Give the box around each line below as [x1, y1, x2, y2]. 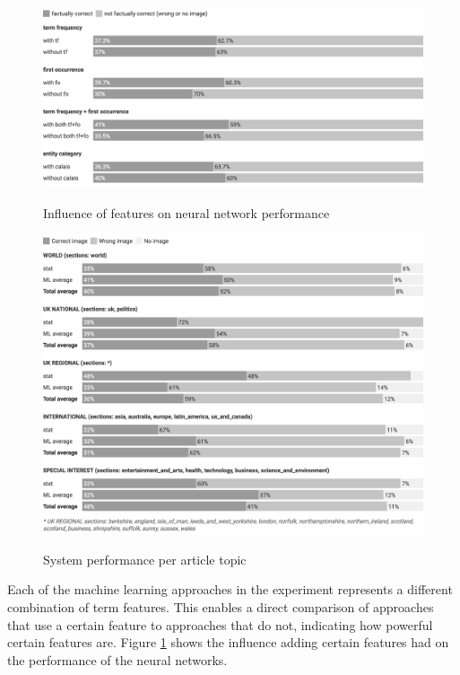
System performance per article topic [43, 549, 247, 568]
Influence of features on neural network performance [43, 203, 330, 222]
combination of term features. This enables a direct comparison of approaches [7, 597, 434, 616]
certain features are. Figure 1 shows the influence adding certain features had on [7, 633, 449, 652]
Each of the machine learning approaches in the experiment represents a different [7, 580, 453, 599]
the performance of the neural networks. [7, 650, 228, 669]
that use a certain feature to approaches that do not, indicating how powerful [7, 615, 433, 634]
